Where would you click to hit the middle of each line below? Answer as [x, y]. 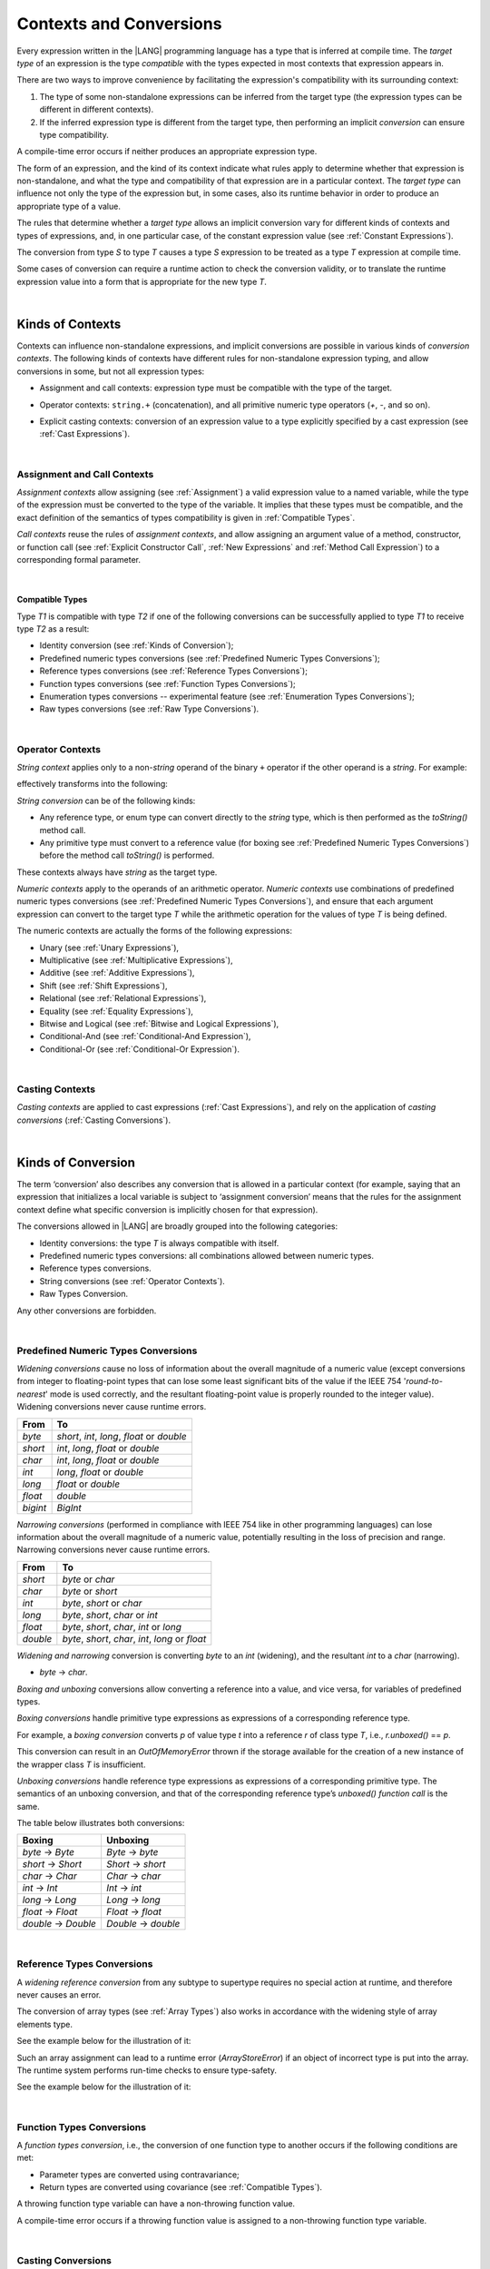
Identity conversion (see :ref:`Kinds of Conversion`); [137, 645]
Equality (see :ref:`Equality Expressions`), [117, 1011]
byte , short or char [102, 1603]
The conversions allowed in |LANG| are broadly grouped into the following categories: [177, 1226]
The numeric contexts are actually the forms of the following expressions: [154, 931]
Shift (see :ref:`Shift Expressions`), [103, 986]
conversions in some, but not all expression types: [111, 371]
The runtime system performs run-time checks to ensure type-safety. [147, 2070]
